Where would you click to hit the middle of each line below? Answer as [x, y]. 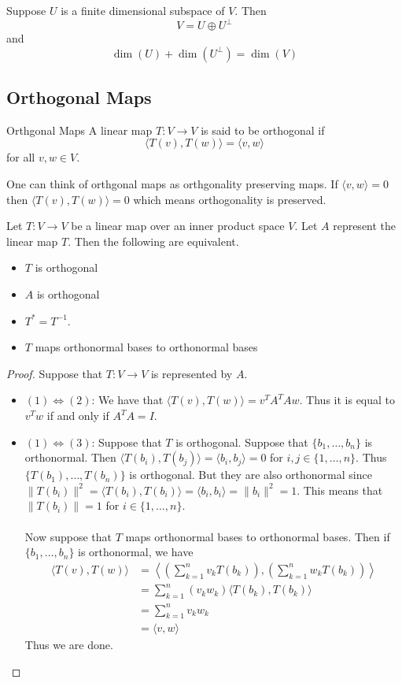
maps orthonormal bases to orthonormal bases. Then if [258, 536]
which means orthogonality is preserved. [230, 199]
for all [21, 157]
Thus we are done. [69, 645]
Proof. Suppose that [55, 373]
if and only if [78, 416]
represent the [365, 226]
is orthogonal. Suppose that [242, 442]
